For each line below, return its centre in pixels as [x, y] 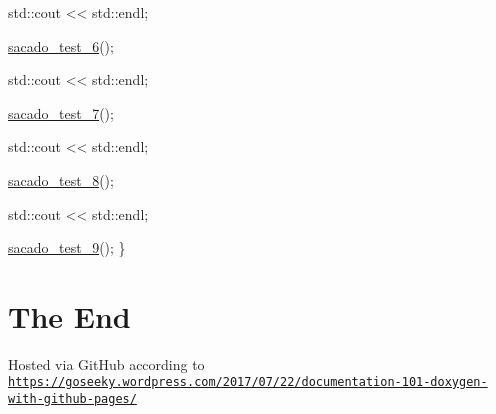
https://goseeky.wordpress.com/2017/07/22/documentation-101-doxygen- [248, 382]
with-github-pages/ [72, 399]
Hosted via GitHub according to [106, 363]
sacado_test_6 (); [61, 45]
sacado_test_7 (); [61, 112]
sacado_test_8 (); [61, 179]
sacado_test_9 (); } [67, 247]
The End [69, 315]
